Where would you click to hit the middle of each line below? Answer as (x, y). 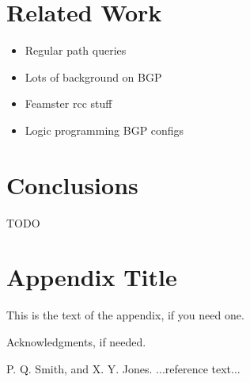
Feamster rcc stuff (68, 103)
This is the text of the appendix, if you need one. (125, 315)
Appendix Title (92, 277)
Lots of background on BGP (93, 76)
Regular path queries (76, 50)
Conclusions (72, 184)
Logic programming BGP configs (104, 130)
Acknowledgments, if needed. (76, 341)
